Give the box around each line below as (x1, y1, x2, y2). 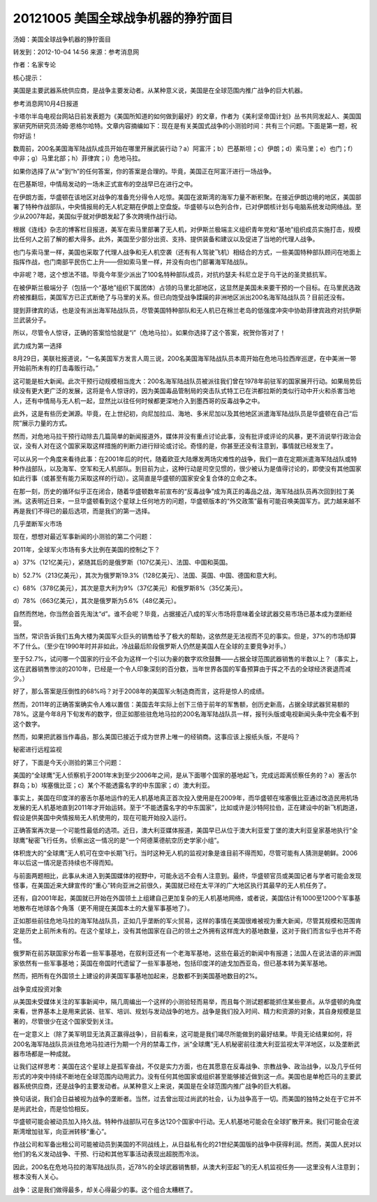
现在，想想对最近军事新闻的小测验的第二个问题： (13, 532, 154, 541)
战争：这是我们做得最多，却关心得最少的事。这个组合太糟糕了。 (13, 1185, 197, 1194)
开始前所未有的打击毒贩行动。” (13, 364, 99, 372)
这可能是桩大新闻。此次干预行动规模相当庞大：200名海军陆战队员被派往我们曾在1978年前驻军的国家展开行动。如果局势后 (13, 376, 362, 385)
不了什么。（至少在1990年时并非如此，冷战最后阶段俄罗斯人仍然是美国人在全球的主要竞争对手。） (13, 642, 290, 650)
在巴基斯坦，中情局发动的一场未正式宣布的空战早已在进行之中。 (13, 180, 197, 188)
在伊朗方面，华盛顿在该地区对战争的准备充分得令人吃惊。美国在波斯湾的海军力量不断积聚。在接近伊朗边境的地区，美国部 (13, 192, 362, 201)
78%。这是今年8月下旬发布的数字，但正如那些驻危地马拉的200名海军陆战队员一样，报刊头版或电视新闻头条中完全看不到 (13, 710, 360, 719)
